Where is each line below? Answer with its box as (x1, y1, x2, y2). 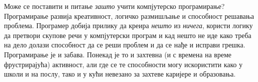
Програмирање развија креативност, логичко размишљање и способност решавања (4, 10, 254, 21)
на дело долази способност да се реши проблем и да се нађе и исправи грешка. (4, 40, 246, 50)
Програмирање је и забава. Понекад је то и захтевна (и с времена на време (4, 49, 232, 59)
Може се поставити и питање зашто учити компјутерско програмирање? (4, 1, 225, 11)
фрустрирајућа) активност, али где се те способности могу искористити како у (4, 59, 243, 69)
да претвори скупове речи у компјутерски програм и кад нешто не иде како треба (4, 30, 252, 40)
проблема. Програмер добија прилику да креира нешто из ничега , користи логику (4, 20, 253, 31)
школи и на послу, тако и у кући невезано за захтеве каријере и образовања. (4, 69, 236, 79)
